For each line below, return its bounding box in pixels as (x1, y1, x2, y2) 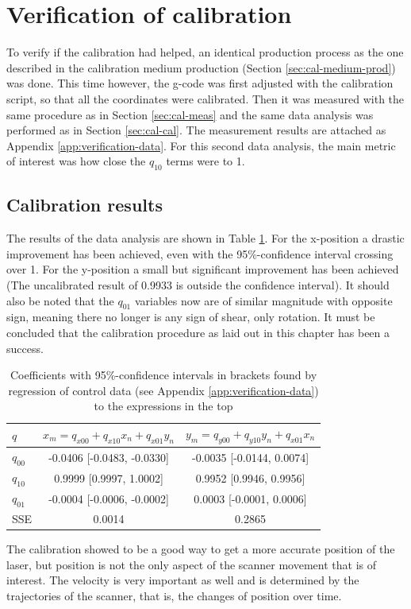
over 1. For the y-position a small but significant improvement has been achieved (6, 261, 399, 277)
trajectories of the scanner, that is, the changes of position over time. (6, 588, 342, 604)
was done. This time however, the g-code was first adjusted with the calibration (6, 75, 394, 91)
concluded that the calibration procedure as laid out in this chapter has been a (6, 324, 390, 341)
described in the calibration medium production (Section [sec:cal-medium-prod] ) (6, 59, 396, 76)
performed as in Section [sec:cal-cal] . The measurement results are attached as (6, 122, 386, 138)
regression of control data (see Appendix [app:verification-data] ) (8, 382, 319, 398)
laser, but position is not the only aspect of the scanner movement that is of (6, 556, 377, 572)
